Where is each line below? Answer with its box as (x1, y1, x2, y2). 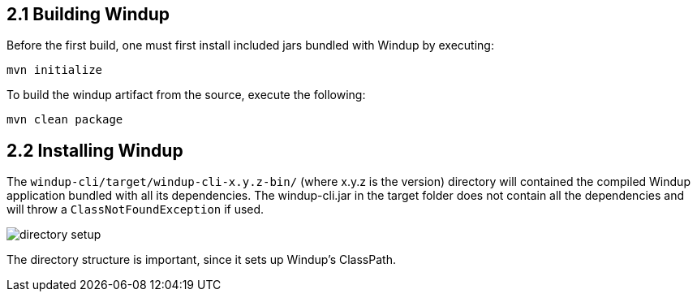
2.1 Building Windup (6, 4, 170, 24)
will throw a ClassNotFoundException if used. (6, 202, 265, 217)
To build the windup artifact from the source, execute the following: (6, 88, 366, 102)
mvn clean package (6, 113, 123, 127)
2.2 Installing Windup (6, 140, 183, 161)
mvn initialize (6, 63, 103, 77)
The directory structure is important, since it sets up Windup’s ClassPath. (6, 253, 396, 267)
